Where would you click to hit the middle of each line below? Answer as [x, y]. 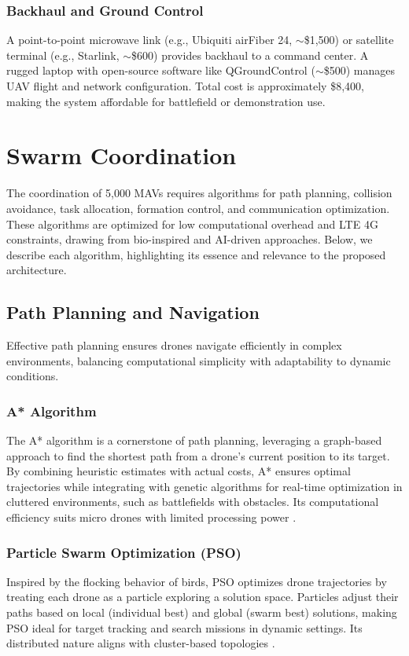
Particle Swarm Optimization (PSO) [124, 552]
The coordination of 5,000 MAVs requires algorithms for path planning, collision [199, 193]
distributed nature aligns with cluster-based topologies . [141, 643]
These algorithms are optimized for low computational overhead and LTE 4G [192, 224]
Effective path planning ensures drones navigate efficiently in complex [174, 345]
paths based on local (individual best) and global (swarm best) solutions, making [202, 612]
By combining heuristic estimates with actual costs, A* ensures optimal [179, 471]
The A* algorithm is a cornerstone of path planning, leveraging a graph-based [194, 440]
